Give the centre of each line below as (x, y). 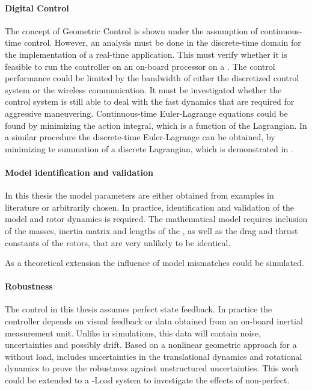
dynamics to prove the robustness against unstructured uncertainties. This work (152, 368)
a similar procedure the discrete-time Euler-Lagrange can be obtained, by (140, 137)
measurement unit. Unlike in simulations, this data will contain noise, (133, 333)
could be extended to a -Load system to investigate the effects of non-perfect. (147, 380)
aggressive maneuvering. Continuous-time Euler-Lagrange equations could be (146, 113)
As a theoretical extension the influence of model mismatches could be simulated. (154, 263)
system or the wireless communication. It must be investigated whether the (143, 89)
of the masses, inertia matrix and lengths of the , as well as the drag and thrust (151, 230)
